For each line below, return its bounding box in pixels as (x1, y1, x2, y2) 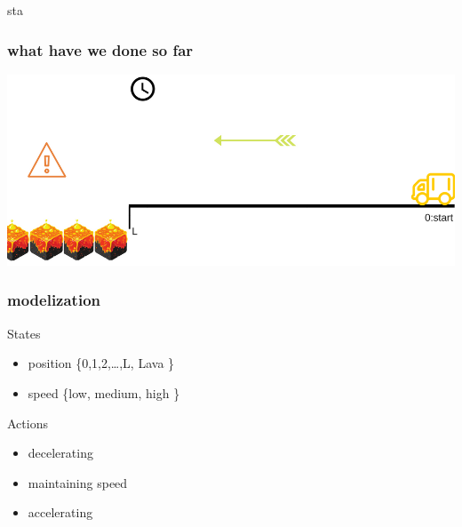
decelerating (28, 443, 93, 462)
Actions (7, 413, 48, 432)
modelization (7, 289, 101, 311)
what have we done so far (7, 38, 194, 60)
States (7, 323, 41, 342)
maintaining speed (28, 473, 128, 491)
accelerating (28, 503, 93, 522)
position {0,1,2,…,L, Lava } (28, 354, 175, 372)
